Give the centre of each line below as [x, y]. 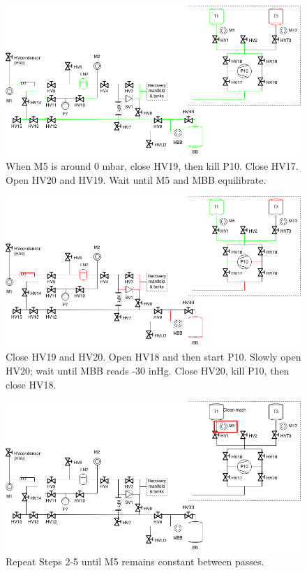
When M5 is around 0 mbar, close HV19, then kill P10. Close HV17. [152, 166]
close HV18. [31, 384]
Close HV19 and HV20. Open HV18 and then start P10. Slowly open [153, 357]
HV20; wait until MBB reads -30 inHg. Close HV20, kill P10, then [148, 370]
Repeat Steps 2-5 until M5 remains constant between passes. [135, 561]
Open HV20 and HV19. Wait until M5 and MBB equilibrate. [136, 179]
